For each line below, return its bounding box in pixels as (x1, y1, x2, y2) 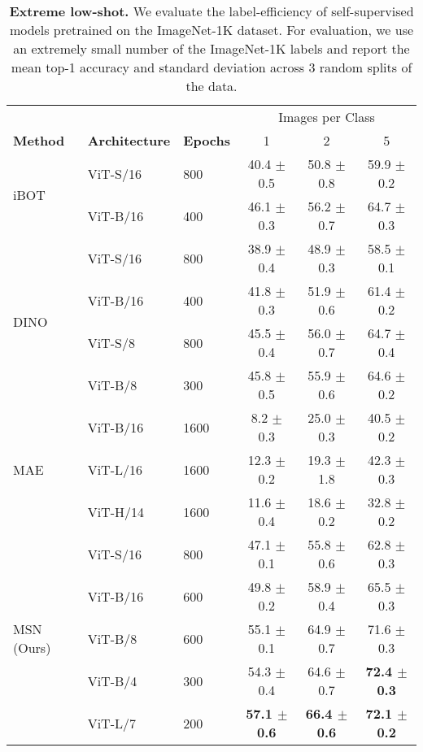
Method (13, 131, 65, 150)
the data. (185, 76, 238, 95)
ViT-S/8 (87, 333, 135, 352)
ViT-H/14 (87, 502, 144, 521)
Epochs (183, 131, 230, 150)
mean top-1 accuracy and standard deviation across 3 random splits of (11, 58, 412, 76)
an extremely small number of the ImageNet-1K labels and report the (13, 39, 410, 58)
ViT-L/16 (87, 459, 142, 479)
